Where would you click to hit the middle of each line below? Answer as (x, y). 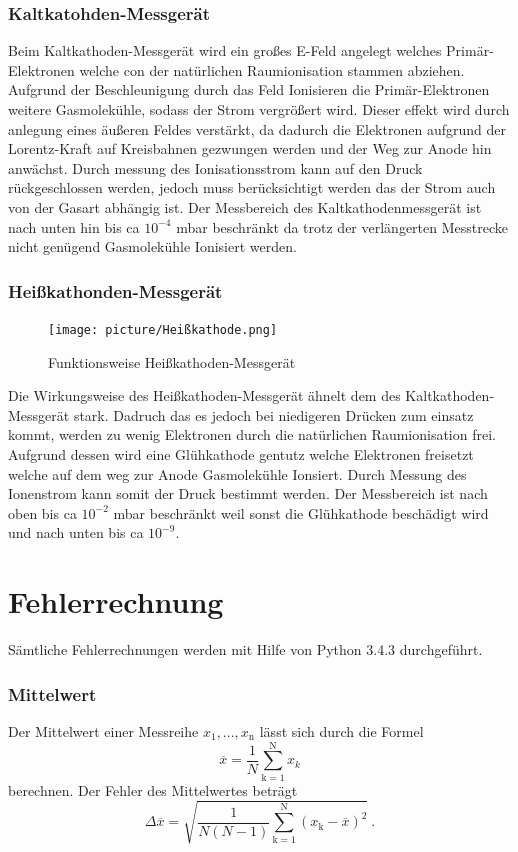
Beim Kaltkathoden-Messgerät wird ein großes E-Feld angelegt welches (225, 50)
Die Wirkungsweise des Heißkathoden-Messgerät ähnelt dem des (204, 395)
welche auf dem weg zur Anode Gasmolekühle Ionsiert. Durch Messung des (237, 473)
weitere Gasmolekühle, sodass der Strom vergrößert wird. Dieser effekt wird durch (259, 109)
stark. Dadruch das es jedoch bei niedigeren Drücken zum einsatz (273, 414)
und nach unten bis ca (76, 532)
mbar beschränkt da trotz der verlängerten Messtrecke (342, 226)
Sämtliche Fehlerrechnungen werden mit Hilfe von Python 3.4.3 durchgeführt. (245, 649)
